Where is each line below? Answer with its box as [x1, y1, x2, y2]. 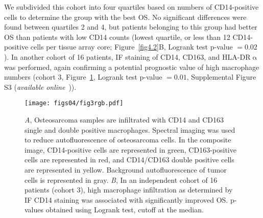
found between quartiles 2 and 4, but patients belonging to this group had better [4, 21, 257, 32]
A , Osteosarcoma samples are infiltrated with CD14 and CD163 [25, 114, 224, 125]
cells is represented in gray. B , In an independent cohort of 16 [25, 174, 218, 185]
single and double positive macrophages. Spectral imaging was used [25, 124, 235, 135]
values [25, 204, 44, 215]
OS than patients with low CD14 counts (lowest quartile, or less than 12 [4, 31, 230, 42]
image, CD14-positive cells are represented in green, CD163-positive [25, 144, 236, 155]
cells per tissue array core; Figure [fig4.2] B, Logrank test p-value [30, 41, 233, 52]
